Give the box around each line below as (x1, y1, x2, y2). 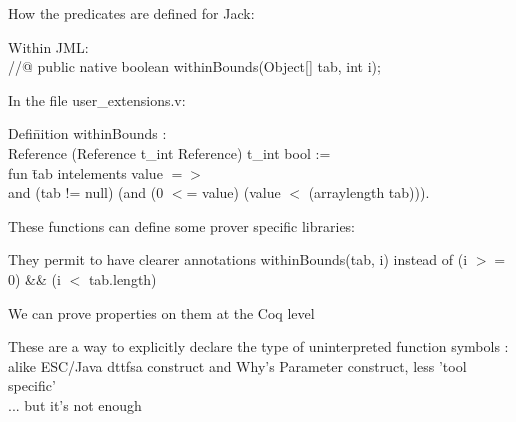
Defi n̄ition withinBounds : (8, 123, 167, 144)
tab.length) (88, 268, 157, 289)
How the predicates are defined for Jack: (8, 3, 255, 23)
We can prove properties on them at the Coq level (8, 302, 315, 323)
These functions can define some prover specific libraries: (8, 215, 356, 236)
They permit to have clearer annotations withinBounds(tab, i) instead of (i (8, 249, 468, 270)
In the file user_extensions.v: (8, 89, 186, 110)
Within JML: (8, 36, 89, 57)
